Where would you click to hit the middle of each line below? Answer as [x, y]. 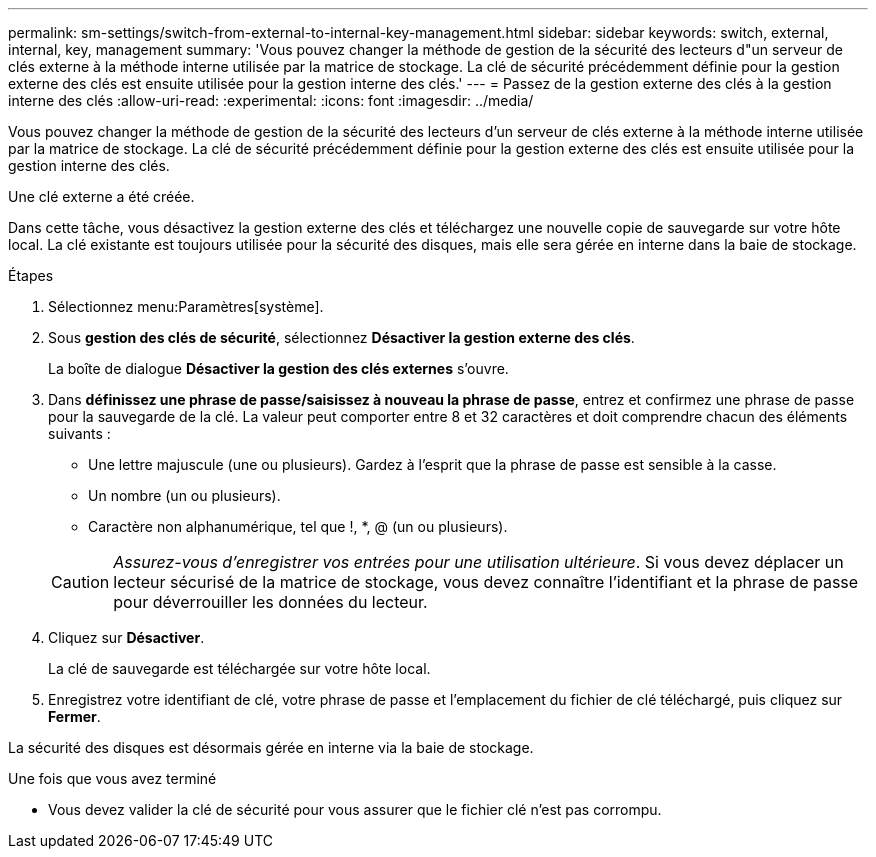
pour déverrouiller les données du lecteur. [270, 602]
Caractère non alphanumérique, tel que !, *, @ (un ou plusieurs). [298, 526]
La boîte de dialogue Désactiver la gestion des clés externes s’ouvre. [278, 368]
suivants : [79, 433]
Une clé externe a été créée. [101, 196]
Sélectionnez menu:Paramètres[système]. [186, 306]
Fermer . [74, 716]
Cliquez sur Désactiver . [126, 637]
